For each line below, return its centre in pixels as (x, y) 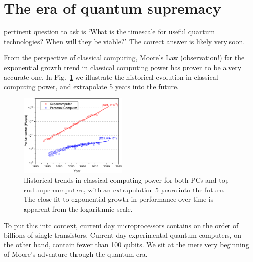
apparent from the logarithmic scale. (78, 209)
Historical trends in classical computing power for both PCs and (120, 180)
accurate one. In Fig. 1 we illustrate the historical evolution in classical (111, 77)
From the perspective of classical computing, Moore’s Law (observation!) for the (124, 58)
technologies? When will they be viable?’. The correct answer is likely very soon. (125, 41)
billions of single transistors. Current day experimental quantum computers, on (123, 235)
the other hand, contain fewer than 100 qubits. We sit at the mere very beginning (126, 244)
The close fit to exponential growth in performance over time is (119, 199)
